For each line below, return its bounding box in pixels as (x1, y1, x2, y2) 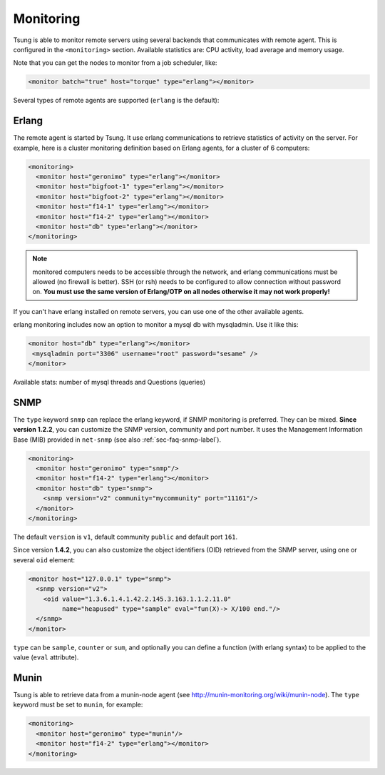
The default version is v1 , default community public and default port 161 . (13, 532, 238, 541)
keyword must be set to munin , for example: (13, 700, 143, 709)
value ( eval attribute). (13, 653, 79, 662)
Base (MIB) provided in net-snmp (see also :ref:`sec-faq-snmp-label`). (13, 435, 221, 444)
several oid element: (13, 555, 75, 564)
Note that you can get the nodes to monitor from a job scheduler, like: (13, 59, 217, 67)
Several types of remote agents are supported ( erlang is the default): (13, 96, 220, 105)
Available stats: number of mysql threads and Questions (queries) (13, 378, 206, 386)
